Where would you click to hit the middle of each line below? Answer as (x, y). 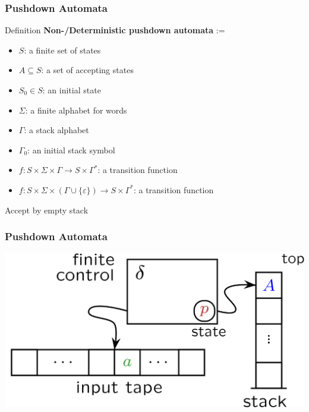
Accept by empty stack (47, 210)
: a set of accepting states (87, 70)
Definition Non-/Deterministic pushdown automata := (115, 30)
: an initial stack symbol (71, 150)
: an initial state (72, 90)
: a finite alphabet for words (76, 110)
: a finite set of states (62, 50)
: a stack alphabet (56, 130)
